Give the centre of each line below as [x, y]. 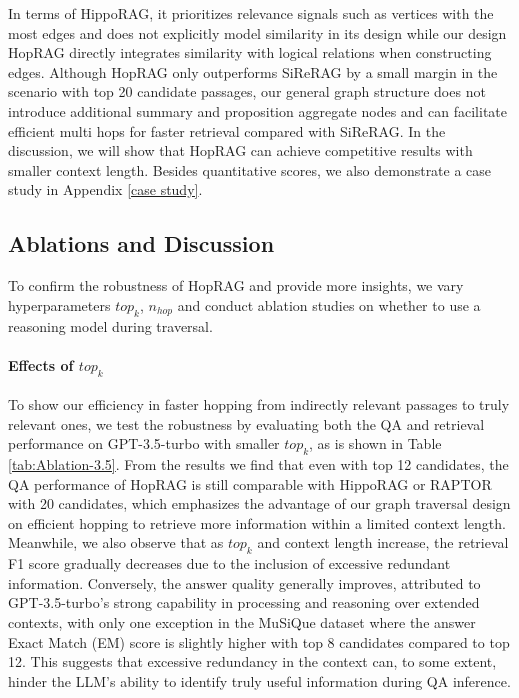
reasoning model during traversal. [110, 325]
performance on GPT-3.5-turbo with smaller [144, 443]
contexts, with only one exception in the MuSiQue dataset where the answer [242, 622]
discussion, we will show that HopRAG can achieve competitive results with [240, 150]
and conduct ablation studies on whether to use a [329, 304]
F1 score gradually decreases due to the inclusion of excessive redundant [229, 563]
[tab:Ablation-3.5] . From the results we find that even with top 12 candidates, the [258, 464]
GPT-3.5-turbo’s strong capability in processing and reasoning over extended [244, 602]
